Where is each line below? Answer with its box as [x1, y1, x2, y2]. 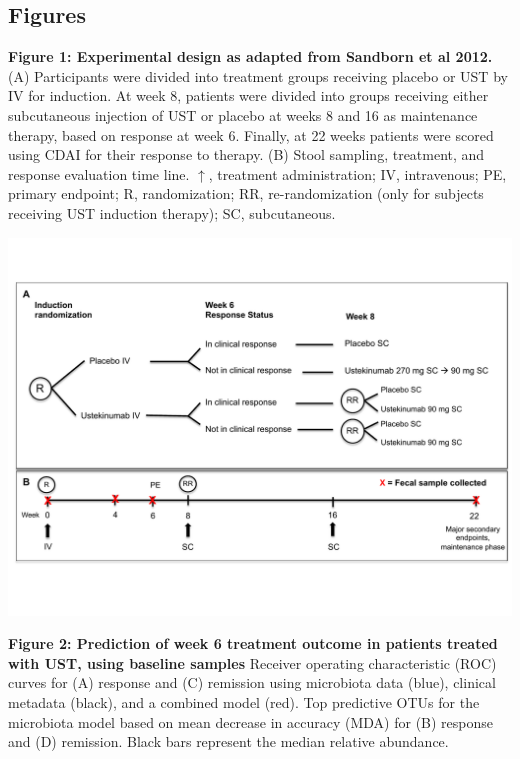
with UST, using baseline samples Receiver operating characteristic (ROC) [8, 652, 497, 673]
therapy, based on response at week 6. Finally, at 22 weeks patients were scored [8, 124, 494, 145]
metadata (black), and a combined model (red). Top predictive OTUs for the [8, 691, 480, 712]
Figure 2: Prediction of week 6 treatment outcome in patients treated [8, 633, 498, 654]
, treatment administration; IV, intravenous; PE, [208, 163, 507, 184]
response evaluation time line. [8, 163, 190, 184]
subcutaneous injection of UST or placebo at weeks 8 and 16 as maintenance [8, 104, 478, 125]
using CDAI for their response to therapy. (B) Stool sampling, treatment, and [8, 144, 485, 165]
